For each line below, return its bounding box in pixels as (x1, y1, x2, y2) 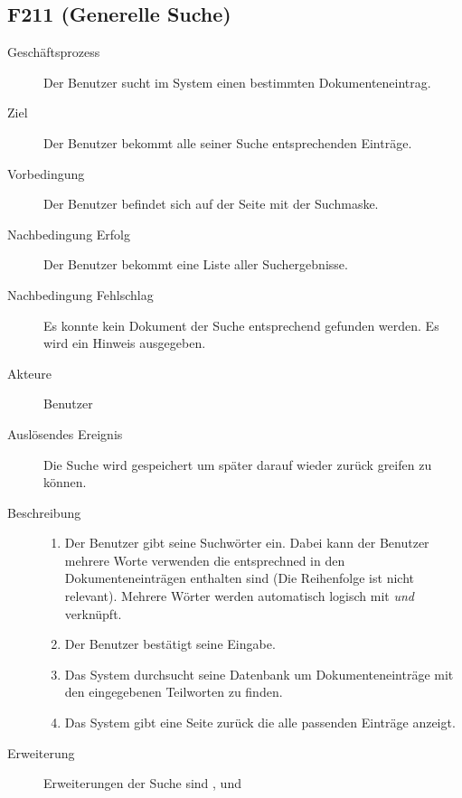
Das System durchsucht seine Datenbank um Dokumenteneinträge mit (64, 664, 454, 683)
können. (43, 473, 87, 492)
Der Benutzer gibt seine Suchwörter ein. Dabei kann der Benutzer (64, 533, 429, 552)
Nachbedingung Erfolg (7, 224, 130, 243)
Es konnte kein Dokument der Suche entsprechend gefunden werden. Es (43, 315, 439, 334)
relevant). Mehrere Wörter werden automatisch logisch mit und (64, 587, 414, 606)
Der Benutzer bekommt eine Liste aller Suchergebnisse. (43, 255, 348, 274)
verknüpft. (64, 604, 122, 623)
